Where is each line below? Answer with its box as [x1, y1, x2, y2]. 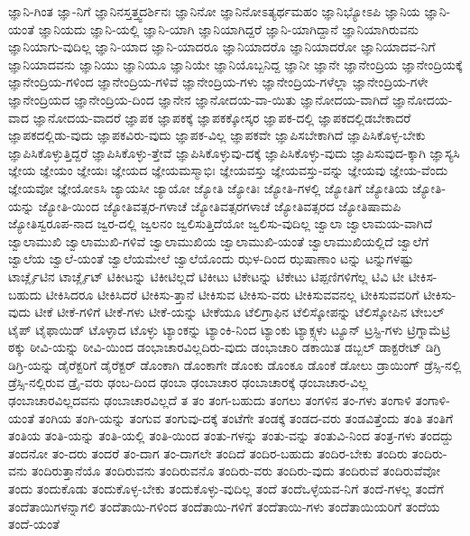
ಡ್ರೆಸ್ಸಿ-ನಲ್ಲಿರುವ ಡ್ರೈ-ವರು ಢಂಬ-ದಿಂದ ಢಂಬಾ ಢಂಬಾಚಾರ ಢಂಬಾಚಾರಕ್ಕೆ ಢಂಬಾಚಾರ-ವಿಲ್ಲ [8, 373, 368, 392]
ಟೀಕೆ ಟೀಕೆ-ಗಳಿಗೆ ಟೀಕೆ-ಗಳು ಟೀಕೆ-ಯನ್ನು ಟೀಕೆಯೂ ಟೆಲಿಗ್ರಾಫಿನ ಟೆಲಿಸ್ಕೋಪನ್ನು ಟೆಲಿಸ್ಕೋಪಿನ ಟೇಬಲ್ [34, 302, 445, 321]
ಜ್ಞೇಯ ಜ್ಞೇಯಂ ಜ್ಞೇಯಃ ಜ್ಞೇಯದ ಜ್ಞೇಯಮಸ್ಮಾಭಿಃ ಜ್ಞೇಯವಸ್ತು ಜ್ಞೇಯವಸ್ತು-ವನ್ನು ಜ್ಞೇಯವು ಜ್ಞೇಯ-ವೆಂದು [8, 161, 448, 180]
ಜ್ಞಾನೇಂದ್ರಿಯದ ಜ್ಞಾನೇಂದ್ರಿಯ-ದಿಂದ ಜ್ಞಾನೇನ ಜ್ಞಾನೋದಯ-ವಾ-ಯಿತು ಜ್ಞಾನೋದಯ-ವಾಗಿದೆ [8, 89, 389, 108]
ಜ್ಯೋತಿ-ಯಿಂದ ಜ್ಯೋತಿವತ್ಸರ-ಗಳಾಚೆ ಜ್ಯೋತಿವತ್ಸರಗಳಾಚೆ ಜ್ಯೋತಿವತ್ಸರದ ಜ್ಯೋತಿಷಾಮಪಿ [38, 196, 401, 215]
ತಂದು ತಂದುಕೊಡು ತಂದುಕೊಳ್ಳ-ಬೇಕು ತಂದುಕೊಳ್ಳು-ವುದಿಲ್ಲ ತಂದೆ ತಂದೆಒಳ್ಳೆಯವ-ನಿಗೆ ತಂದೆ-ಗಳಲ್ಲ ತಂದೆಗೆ [8, 479, 444, 498]
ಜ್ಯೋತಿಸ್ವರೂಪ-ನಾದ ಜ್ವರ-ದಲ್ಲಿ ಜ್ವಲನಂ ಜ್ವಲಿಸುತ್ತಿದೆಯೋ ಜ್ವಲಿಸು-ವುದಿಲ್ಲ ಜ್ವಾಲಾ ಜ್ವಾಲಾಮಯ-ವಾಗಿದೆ [8, 214, 433, 233]
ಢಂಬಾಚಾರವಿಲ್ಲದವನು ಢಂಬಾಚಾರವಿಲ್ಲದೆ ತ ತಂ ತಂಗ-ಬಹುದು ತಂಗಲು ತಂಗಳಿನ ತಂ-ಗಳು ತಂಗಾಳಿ [8, 391, 411, 410]
